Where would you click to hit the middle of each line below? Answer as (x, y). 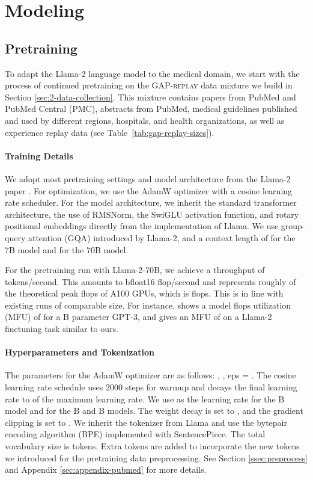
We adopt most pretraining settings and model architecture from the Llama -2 (148, 178)
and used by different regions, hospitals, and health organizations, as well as (145, 120)
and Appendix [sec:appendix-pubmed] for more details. (106, 469)
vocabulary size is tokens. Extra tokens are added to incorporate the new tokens (152, 446)
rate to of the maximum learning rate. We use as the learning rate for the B (145, 398)
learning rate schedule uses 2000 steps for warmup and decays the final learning (151, 387)
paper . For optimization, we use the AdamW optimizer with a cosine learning (149, 190)
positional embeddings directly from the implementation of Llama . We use (142, 226)
